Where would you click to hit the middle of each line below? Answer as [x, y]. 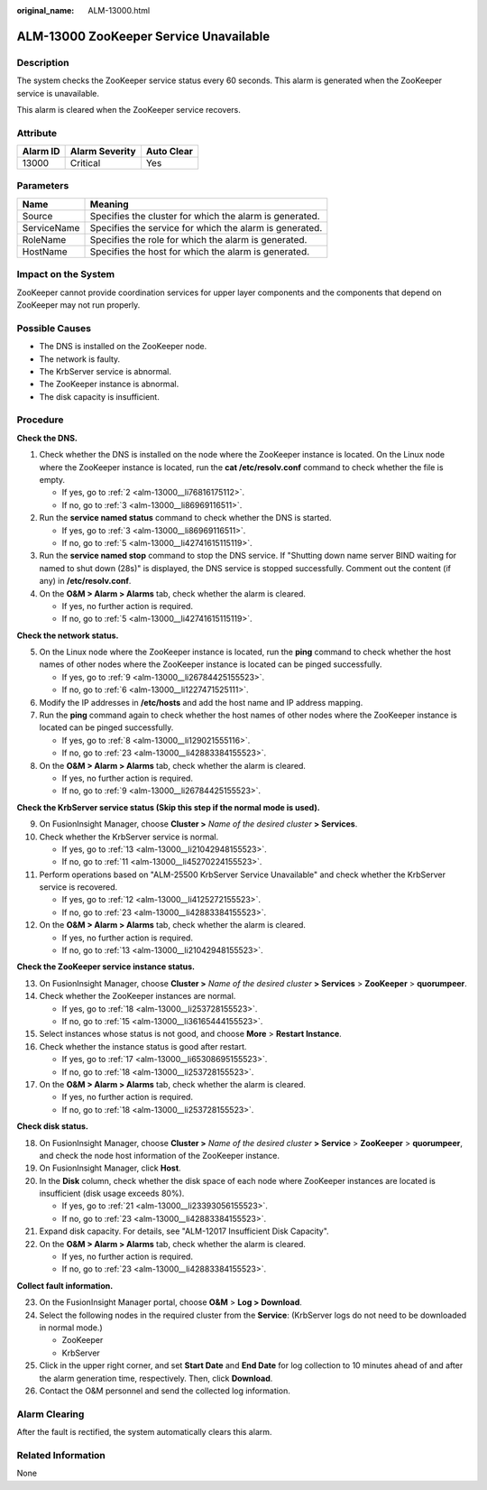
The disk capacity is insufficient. [99, 396]
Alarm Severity [103, 152]
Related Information [61, 1455]
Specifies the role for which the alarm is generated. [198, 239]
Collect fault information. [65, 1285]
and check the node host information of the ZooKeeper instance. [159, 1155]
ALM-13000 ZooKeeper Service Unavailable [143, 36]
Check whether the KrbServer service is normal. [129, 837]
